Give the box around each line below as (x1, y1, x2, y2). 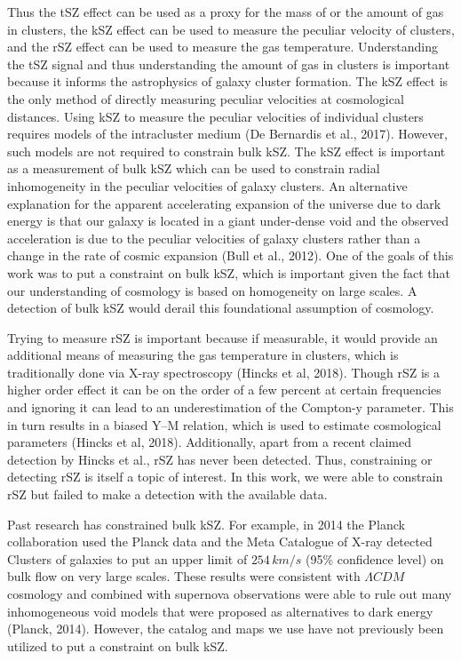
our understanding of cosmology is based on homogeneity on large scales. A (7, 281, 417, 299)
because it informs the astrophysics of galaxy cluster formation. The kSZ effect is (7, 72, 449, 91)
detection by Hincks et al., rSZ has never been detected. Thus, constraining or (7, 450, 433, 468)
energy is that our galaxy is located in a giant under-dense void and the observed (7, 211, 449, 230)
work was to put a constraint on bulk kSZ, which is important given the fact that (7, 263, 450, 282)
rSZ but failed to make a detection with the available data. (7, 485, 328, 504)
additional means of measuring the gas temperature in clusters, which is (7, 346, 399, 364)
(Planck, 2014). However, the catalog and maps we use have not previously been (7, 619, 444, 638)
